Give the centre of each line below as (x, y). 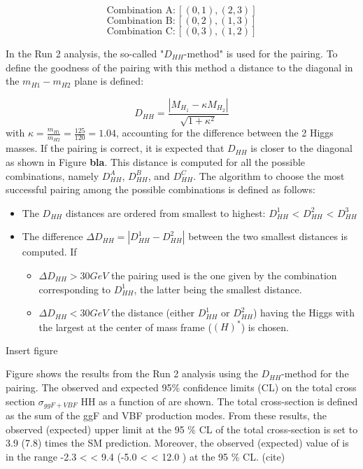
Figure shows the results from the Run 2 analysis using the (132, 373)
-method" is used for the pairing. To (261, 53)
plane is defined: (109, 81)
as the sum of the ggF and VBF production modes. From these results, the (166, 415)
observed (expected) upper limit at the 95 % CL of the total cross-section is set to (182, 429)
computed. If (49, 252)
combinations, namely (52, 175)
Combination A (140, 10)
